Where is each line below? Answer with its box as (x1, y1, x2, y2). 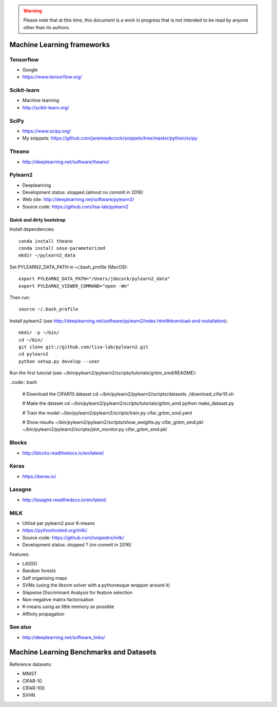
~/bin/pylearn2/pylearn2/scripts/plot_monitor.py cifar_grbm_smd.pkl (22, 426, 167, 433)
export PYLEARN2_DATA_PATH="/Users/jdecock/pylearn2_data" (18, 276, 170, 282)
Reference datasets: (9, 661, 52, 667)
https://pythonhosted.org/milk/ (22, 527, 87, 534)
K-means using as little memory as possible (22, 603, 114, 610)
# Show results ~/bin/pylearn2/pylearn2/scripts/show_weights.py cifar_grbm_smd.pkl (22, 419, 204, 425)
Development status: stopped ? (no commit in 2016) (22, 542, 132, 548)
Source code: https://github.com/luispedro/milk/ (22, 534, 124, 541)
